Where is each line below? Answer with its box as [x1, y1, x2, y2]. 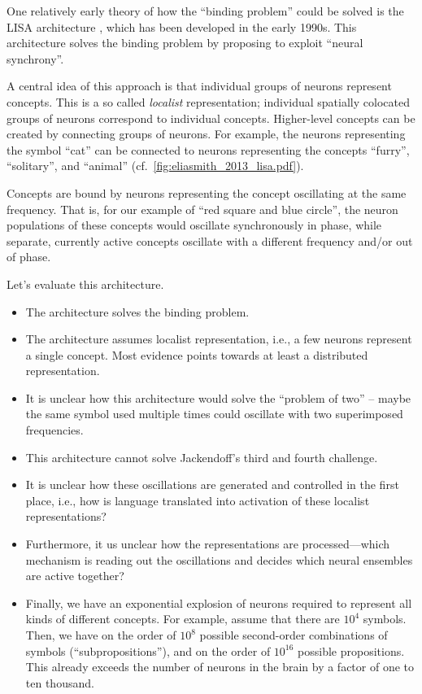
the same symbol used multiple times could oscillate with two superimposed [25, 405, 403, 422]
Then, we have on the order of [25, 626, 176, 643]
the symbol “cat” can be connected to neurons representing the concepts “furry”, [7, 141, 410, 158]
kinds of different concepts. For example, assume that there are [25, 610, 340, 627]
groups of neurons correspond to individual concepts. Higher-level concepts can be [7, 109, 415, 126]
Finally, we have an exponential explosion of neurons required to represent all [25, 594, 412, 611]
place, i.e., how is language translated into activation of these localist [25, 491, 370, 508]
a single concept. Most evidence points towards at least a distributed [25, 346, 368, 363]
